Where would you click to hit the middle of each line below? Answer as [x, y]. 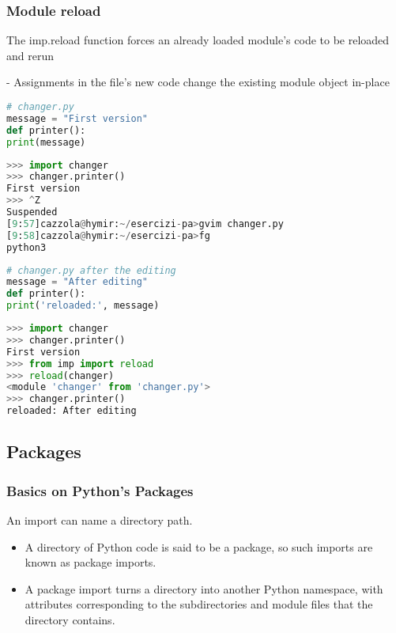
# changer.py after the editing [91, 270]
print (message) [46, 142]
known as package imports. [91, 562]
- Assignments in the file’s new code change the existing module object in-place [198, 82]
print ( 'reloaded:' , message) [83, 306]
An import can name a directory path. [100, 520]
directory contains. [70, 619]
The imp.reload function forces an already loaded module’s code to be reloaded [198, 40]
